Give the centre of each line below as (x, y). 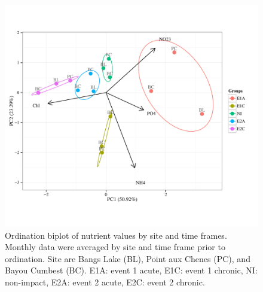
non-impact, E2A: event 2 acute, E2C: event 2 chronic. (105, 282)
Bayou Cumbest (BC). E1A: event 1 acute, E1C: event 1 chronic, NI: (131, 270)
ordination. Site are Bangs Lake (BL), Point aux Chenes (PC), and (128, 258)
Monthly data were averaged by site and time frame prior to (115, 247)
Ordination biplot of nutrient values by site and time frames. (116, 235)
